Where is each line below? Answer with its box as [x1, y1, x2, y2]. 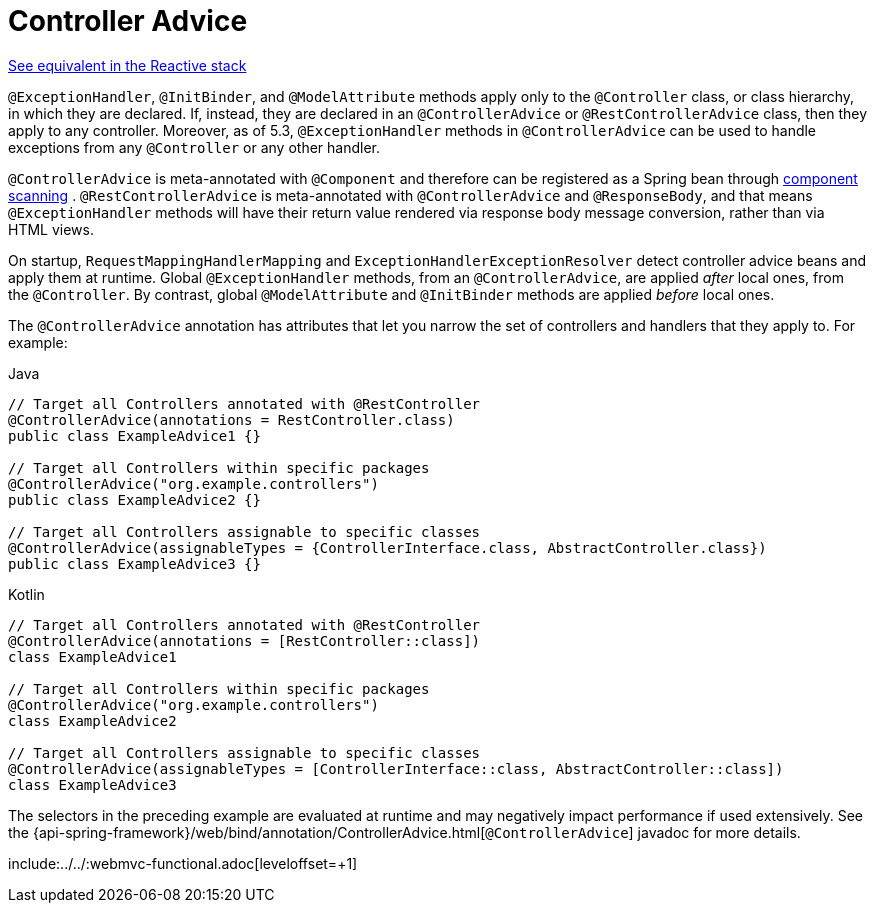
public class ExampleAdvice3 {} [8, 555, 261, 572]
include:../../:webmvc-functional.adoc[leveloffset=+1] [8, 854, 358, 872]
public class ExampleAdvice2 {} [8, 491, 261, 508]
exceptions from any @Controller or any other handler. [8, 138, 381, 156]
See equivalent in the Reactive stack [8, 56, 247, 74]
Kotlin [8, 585, 45, 603]
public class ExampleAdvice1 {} [8, 427, 261, 444]
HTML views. [8, 220, 94, 238]
